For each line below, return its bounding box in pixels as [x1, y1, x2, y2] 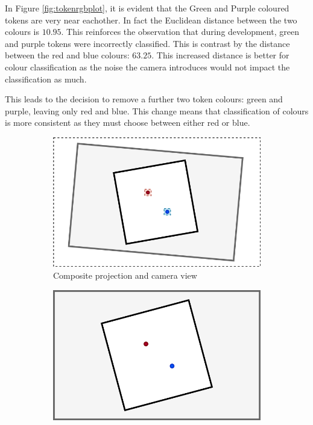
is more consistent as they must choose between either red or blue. [5, 116, 250, 129]
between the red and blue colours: [5, 49, 130, 61]
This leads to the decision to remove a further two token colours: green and [5, 93, 283, 105]
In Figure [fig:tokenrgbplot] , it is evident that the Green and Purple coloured [5, 2, 289, 14]
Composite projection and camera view [53, 268, 197, 281]
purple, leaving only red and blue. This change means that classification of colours [5, 104, 309, 117]
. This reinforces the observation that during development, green [61, 25, 299, 38]
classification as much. [5, 72, 87, 85]
